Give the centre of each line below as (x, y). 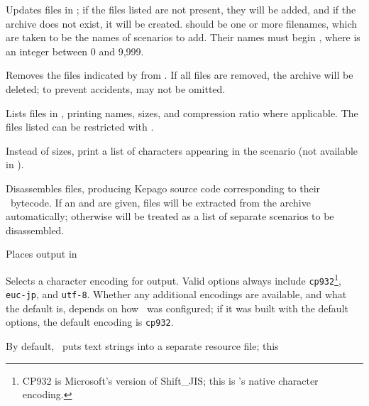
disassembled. (35, 230)
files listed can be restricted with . (80, 127)
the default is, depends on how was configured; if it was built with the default (177, 308)
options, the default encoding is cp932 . (90, 322)
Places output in (42, 254)
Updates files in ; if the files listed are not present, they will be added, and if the (181, 9)
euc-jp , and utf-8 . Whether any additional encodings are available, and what (176, 294)
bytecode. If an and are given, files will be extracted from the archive (160, 202)
